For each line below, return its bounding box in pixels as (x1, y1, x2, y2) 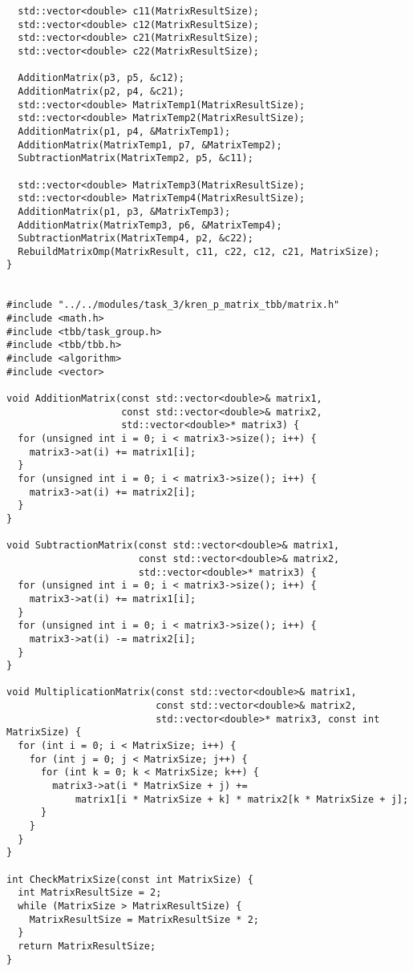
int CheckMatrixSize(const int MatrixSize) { (6, 873, 253, 885)
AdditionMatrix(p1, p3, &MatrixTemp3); (18, 205, 231, 217)
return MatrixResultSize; (18, 940, 156, 952)
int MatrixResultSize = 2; (18, 887, 162, 899)
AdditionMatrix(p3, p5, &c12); (18, 72, 184, 84)
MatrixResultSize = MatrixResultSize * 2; (29, 913, 259, 925)
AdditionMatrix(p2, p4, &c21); (18, 85, 184, 97)
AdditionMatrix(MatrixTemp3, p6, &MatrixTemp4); (18, 219, 282, 231)
